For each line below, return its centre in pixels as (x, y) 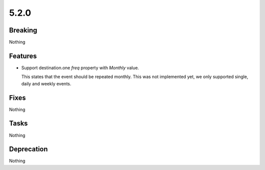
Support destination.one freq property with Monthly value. (80, 68)
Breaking (23, 30)
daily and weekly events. (46, 84)
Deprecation (28, 149)
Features (23, 56)
